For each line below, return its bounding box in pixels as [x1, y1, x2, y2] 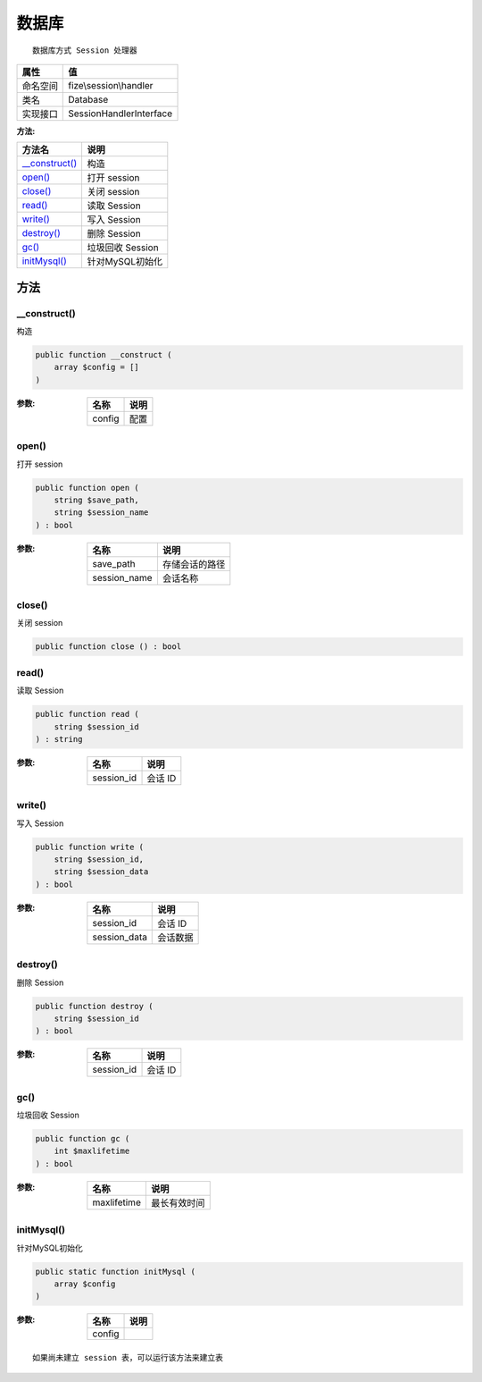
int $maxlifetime [54, 1146, 130, 1157]
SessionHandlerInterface [68, 107, 173, 120]
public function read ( [35, 709, 140, 720]
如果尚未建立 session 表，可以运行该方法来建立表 [32, 1353, 223, 1363]
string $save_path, [54, 494, 140, 505]
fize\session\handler [68, 79, 154, 91]
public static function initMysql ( [35, 1266, 196, 1277]
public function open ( [35, 483, 140, 493]
